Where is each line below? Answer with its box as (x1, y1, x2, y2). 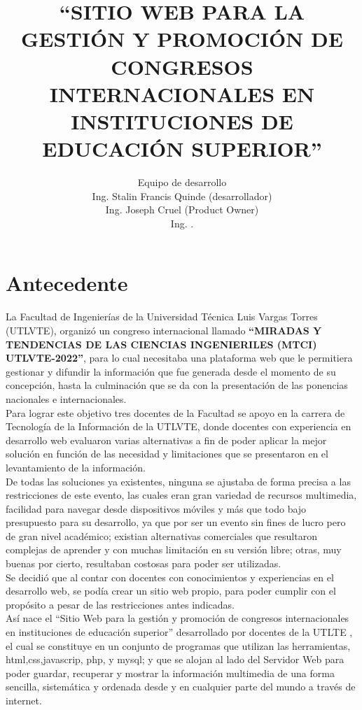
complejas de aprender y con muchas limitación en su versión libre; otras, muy (6, 542, 342, 557)
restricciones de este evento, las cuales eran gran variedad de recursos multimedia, (6, 488, 357, 502)
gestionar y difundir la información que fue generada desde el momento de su (6, 364, 336, 378)
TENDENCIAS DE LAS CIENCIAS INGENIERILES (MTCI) (6, 336, 317, 351)
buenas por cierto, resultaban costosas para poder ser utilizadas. (6, 556, 281, 571)
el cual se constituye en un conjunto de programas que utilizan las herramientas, (6, 638, 351, 653)
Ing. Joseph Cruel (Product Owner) (105, 202, 259, 217)
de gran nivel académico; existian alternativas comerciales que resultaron (6, 528, 317, 543)
